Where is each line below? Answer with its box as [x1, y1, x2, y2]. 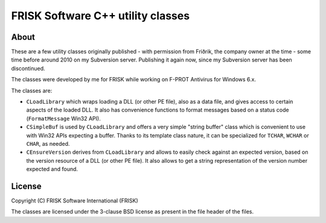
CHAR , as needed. [26, 140, 70, 147]
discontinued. [11, 64, 45, 72]
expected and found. [26, 166, 78, 173]
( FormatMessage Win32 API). [26, 115, 101, 122]
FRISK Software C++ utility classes [11, 9, 190, 22]
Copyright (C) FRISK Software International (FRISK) [11, 197, 138, 204]
